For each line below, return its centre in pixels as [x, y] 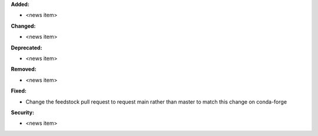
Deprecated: [26, 48]
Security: [23, 112]
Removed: [24, 69]
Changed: [23, 26]
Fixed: [19, 91]
